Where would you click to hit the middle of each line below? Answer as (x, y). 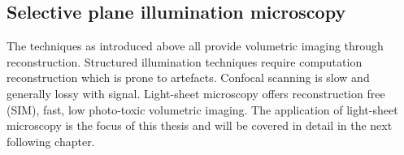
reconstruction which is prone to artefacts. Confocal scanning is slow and (188, 77)
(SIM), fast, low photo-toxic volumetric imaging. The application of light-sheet (202, 109)
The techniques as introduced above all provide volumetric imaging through (195, 46)
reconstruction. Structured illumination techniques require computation (185, 61)
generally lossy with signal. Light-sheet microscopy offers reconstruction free (196, 93)
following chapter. (51, 141)
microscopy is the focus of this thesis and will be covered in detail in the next (200, 125)
